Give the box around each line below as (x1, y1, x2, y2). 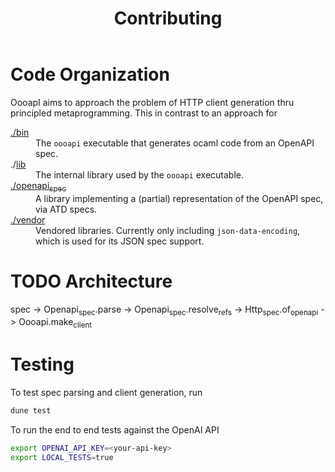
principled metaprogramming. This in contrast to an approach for (10, 107, 278, 119)
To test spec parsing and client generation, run (10, 387, 203, 399)
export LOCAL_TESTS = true (10, 452, 114, 462)
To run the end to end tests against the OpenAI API (10, 424, 220, 436)
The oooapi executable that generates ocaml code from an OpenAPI (35, 137, 315, 149)
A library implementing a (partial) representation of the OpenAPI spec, (35, 192, 324, 204)
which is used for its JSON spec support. (35, 235, 205, 247)
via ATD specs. (35, 203, 98, 215)
